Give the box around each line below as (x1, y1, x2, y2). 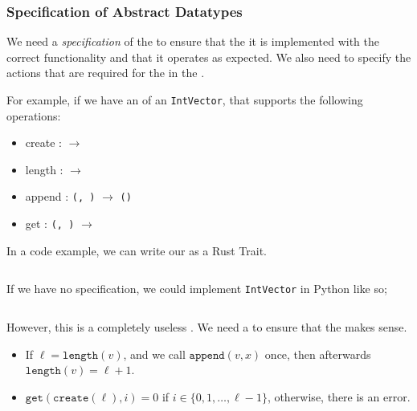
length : (25, 161, 63, 177)
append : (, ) (25, 188, 96, 205)
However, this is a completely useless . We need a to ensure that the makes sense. (6, 319, 407, 335)
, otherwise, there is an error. (267, 388, 411, 405)
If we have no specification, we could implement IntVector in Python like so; (6, 280, 387, 297)
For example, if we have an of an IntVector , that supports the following (6, 92, 363, 108)
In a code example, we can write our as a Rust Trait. (6, 242, 267, 258)
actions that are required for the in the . (6, 64, 205, 81)
